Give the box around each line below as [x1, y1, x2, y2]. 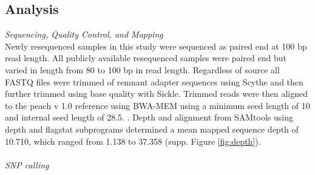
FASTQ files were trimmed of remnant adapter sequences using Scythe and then [5, 75, 303, 88]
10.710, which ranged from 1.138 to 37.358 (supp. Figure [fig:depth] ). [5, 134, 261, 147]
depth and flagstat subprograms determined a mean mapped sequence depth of [5, 122, 299, 135]
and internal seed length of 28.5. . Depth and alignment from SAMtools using [5, 111, 293, 124]
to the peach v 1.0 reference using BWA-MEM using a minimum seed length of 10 [5, 99, 310, 111]
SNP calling [5, 158, 49, 171]
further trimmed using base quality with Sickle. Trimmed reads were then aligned [5, 87, 308, 100]
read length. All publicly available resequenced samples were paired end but [5, 51, 286, 64]
